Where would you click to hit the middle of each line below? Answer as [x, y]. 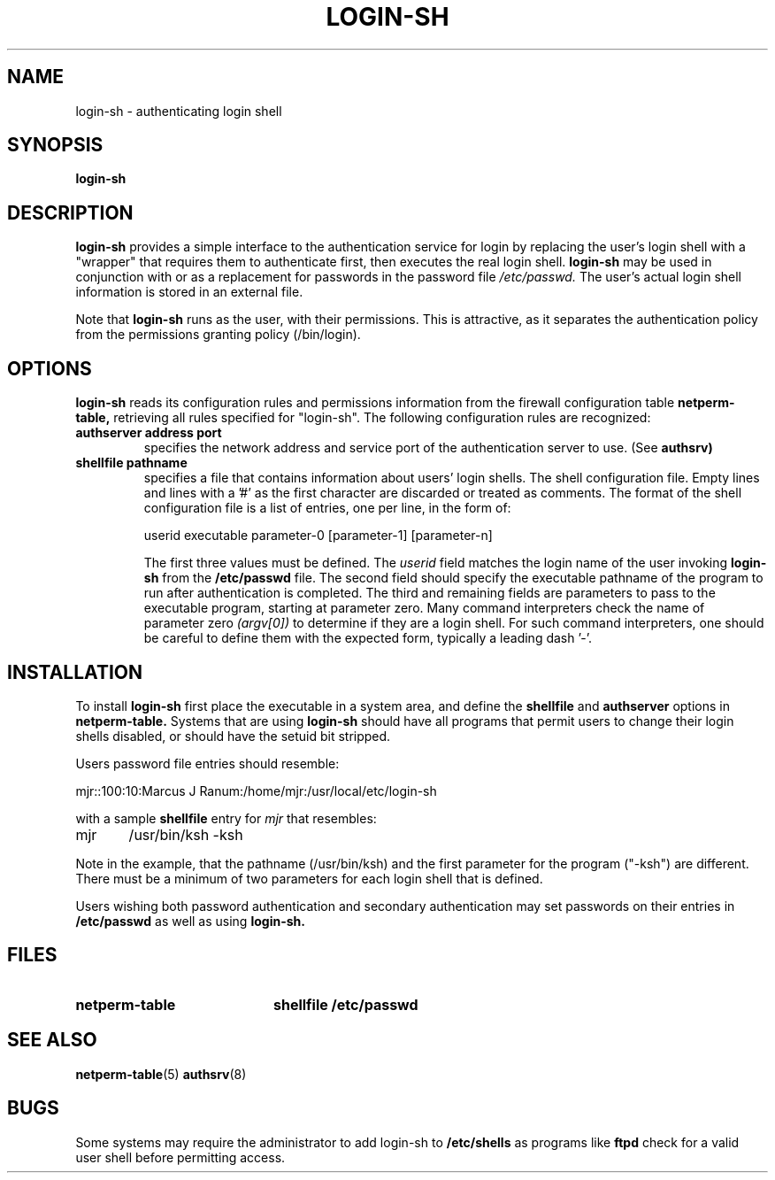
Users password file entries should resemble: [207, 763]
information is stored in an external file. [189, 292]
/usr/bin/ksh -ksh [186, 834]
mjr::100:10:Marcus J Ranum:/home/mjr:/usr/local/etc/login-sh [256, 791]
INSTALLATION [75, 672]
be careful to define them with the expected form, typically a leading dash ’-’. [368, 638]
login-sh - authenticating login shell [179, 111]
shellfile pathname [131, 463]
